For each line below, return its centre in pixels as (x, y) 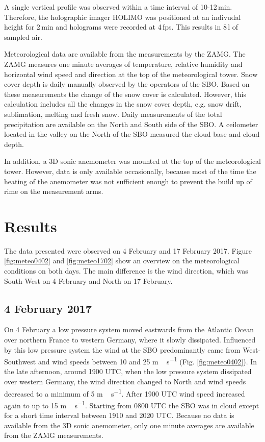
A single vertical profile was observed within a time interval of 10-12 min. (118, 7)
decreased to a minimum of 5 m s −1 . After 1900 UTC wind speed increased (125, 392)
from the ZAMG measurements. (54, 435)
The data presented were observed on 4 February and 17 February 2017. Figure (128, 250)
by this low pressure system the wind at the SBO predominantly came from (122, 349)
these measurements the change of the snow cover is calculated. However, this (125, 94)
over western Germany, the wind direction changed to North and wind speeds (125, 382)
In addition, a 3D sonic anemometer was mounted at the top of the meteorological (132, 161)
